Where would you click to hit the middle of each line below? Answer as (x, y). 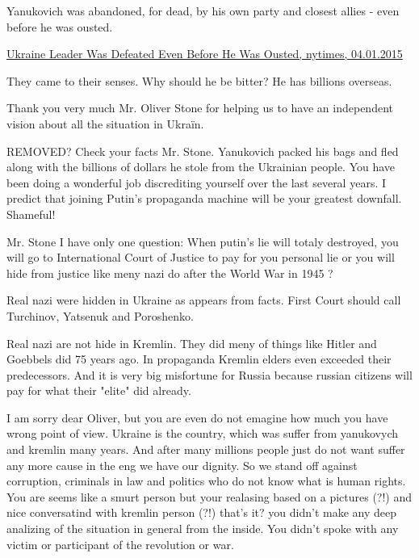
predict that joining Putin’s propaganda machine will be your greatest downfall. (204, 198)
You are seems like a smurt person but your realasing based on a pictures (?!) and (209, 496)
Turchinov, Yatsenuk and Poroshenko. (100, 315)
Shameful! (31, 214)
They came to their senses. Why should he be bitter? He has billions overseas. (199, 80)
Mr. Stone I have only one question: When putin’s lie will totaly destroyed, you (203, 241)
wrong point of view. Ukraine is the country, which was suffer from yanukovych (202, 433)
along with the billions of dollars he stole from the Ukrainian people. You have (201, 167)
